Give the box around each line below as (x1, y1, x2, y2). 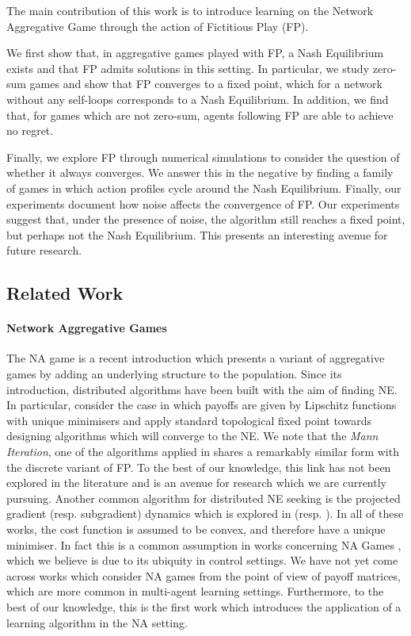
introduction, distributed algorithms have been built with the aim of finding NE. (6, 381, 398, 397)
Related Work (6, 281, 124, 305)
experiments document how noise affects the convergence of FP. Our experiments (6, 195, 400, 212)
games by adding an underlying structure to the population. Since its (6, 366, 342, 382)
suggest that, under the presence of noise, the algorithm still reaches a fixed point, (6, 211, 405, 228)
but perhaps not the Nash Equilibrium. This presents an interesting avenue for (6, 226, 388, 243)
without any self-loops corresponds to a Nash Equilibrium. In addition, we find (6, 90, 389, 107)
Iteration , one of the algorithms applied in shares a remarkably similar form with (6, 443, 399, 460)
